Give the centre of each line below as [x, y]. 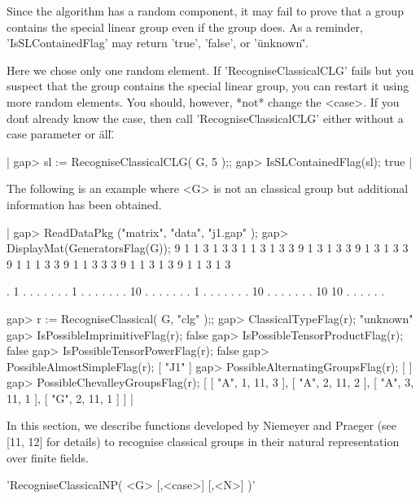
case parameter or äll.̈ [61, 134]
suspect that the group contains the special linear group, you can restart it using [208, 86]
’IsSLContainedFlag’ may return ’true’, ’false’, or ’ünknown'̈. [157, 43]
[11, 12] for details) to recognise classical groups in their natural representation [203, 442]
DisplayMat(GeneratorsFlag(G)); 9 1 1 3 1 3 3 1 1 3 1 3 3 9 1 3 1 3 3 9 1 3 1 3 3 [208, 248]
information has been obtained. [84, 204]
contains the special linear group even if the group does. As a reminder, [185, 26]
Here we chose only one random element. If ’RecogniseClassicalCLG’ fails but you [210, 70]
